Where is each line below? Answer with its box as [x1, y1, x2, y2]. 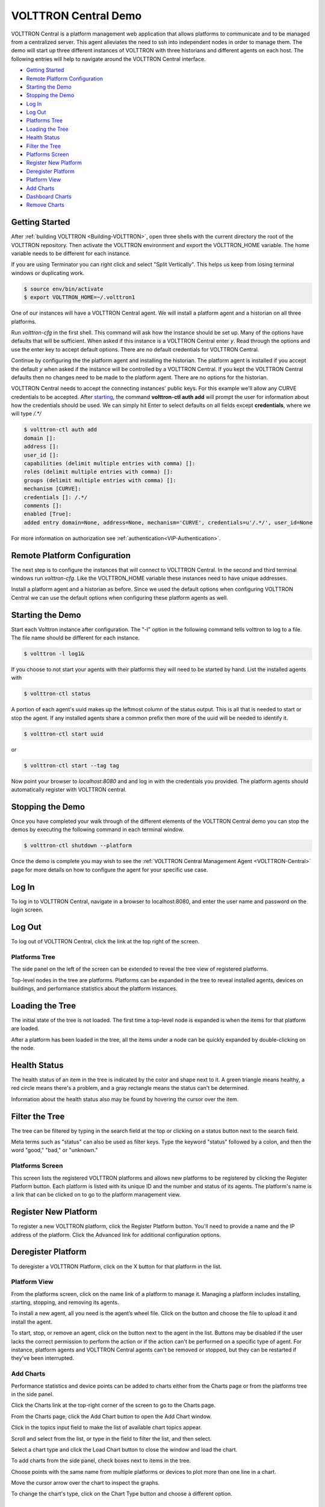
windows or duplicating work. [11, 269, 84, 277]
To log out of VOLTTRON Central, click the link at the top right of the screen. [11, 938, 200, 945]
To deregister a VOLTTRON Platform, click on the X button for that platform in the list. [11, 1263, 222, 1270]
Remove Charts [26, 201, 64, 209]
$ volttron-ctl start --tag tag [23, 762, 120, 769]
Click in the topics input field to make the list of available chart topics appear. [11, 1424, 202, 1431]
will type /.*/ [11, 410, 42, 417]
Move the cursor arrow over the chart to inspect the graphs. [11, 1479, 160, 1487]
